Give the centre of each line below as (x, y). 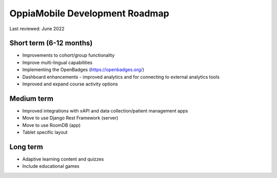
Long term (26, 147)
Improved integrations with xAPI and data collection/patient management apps (105, 110)
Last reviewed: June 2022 (37, 29)
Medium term (32, 98)
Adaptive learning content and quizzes (63, 159)
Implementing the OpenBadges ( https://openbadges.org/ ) (83, 70)
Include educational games (51, 166)
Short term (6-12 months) (51, 43)
